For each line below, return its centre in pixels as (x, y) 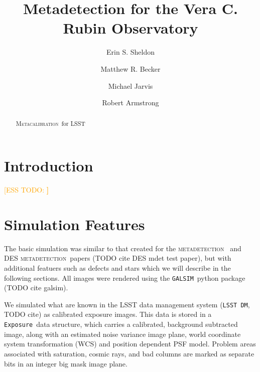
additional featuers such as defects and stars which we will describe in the (117, 267)
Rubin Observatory (131, 28)
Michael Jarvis (131, 85)
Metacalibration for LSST (50, 124)
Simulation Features (75, 224)
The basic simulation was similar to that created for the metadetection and (123, 248)
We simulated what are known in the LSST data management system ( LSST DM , (127, 304)
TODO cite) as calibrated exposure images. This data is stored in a (108, 314)
